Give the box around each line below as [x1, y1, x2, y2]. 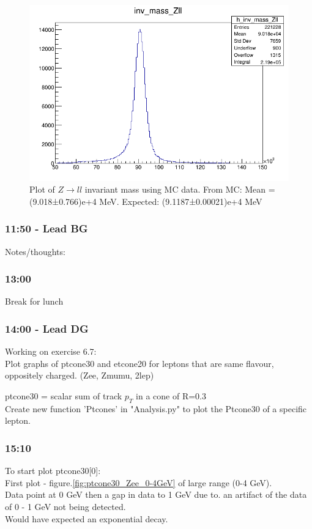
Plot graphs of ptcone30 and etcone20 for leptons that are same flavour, [5, 357, 274, 369]
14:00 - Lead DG [5, 320, 89, 336]
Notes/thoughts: [5, 245, 65, 257]
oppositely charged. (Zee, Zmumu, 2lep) [5, 369, 154, 382]
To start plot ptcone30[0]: [5, 464, 101, 477]
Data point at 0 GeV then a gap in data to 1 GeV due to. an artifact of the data [5, 488, 307, 501]
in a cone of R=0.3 [136, 389, 206, 402]
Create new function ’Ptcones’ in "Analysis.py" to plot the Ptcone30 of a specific [5, 402, 307, 415]
